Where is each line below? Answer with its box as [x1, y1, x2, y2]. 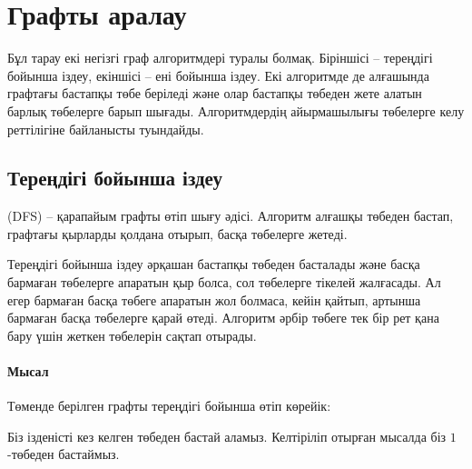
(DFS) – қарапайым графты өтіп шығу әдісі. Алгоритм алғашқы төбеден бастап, [7, 206, 454, 225]
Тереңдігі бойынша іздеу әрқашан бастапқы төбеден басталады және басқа [7, 254, 420, 274]
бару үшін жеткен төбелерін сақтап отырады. [7, 325, 257, 344]
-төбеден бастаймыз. [7, 444, 120, 464]
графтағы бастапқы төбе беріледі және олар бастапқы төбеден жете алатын [7, 84, 422, 103]
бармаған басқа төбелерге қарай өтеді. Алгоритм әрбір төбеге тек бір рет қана [7, 308, 439, 327]
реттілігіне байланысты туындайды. [7, 119, 204, 138]
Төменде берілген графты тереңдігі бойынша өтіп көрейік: [7, 396, 331, 415]
